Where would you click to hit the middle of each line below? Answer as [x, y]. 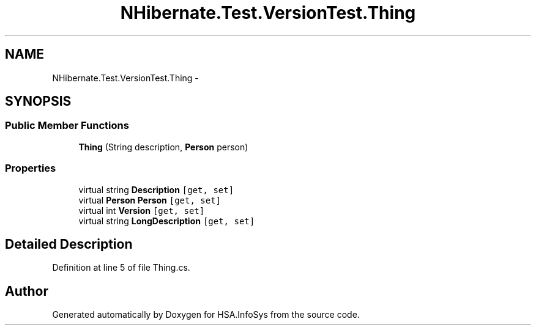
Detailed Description [69, 244]
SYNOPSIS [38, 101]
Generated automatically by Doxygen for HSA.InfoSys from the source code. [206, 315]
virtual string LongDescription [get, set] [167, 221]
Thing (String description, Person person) [163, 147]
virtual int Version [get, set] [142, 210]
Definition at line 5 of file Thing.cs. [121, 268]
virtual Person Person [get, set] [150, 200]
